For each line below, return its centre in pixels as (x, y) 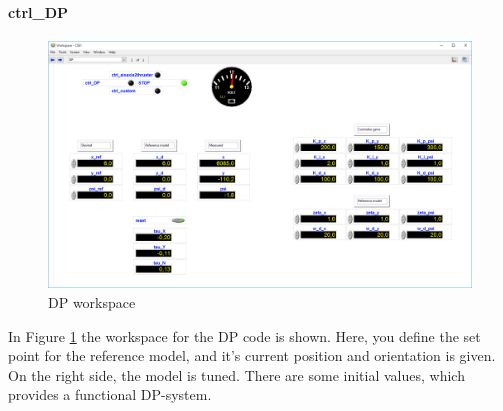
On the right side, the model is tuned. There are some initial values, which (236, 374)
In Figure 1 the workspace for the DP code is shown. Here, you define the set (244, 335)
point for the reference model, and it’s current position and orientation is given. (252, 355)
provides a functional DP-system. (110, 394)
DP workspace (92, 302)
